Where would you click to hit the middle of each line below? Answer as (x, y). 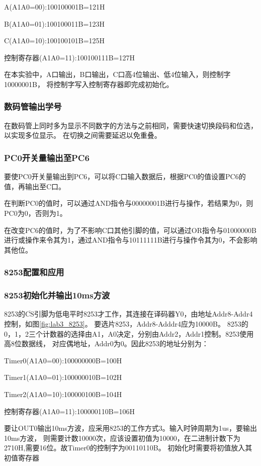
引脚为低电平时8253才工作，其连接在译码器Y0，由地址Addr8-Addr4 (143, 314)
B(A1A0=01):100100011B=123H (54, 23)
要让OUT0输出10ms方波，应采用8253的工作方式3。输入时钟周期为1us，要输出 (130, 428)
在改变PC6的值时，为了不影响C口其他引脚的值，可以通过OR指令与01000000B (130, 230)
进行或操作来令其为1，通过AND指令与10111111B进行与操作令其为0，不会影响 (131, 240)
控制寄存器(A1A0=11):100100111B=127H (69, 57)
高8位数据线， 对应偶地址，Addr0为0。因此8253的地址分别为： (106, 343)
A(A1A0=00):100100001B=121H (55, 7)
